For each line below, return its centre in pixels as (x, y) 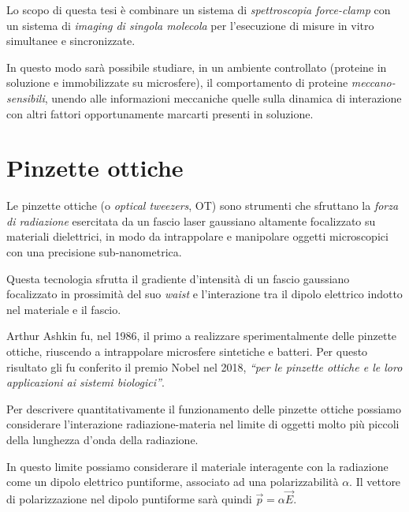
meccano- (373, 82)
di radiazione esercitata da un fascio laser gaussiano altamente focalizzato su (191, 220)
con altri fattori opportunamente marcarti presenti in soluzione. (160, 113)
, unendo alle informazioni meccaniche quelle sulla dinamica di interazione (223, 97)
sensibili (26, 97)
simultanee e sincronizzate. (71, 41)
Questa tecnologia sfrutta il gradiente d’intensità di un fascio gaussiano (178, 278)
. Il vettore (375, 482)
